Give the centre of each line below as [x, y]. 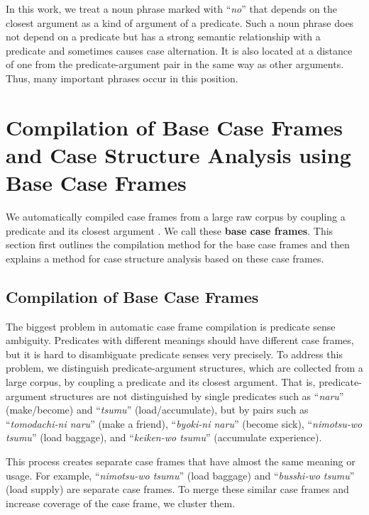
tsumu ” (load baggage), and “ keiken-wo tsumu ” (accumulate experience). [164, 437]
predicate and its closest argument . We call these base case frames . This [170, 230]
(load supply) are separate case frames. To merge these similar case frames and [177, 489]
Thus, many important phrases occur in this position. [122, 78]
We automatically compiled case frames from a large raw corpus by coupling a [176, 217]
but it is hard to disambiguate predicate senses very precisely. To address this [174, 354]
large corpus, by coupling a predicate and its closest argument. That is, [161, 382]
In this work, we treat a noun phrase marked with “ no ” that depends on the [171, 9]
